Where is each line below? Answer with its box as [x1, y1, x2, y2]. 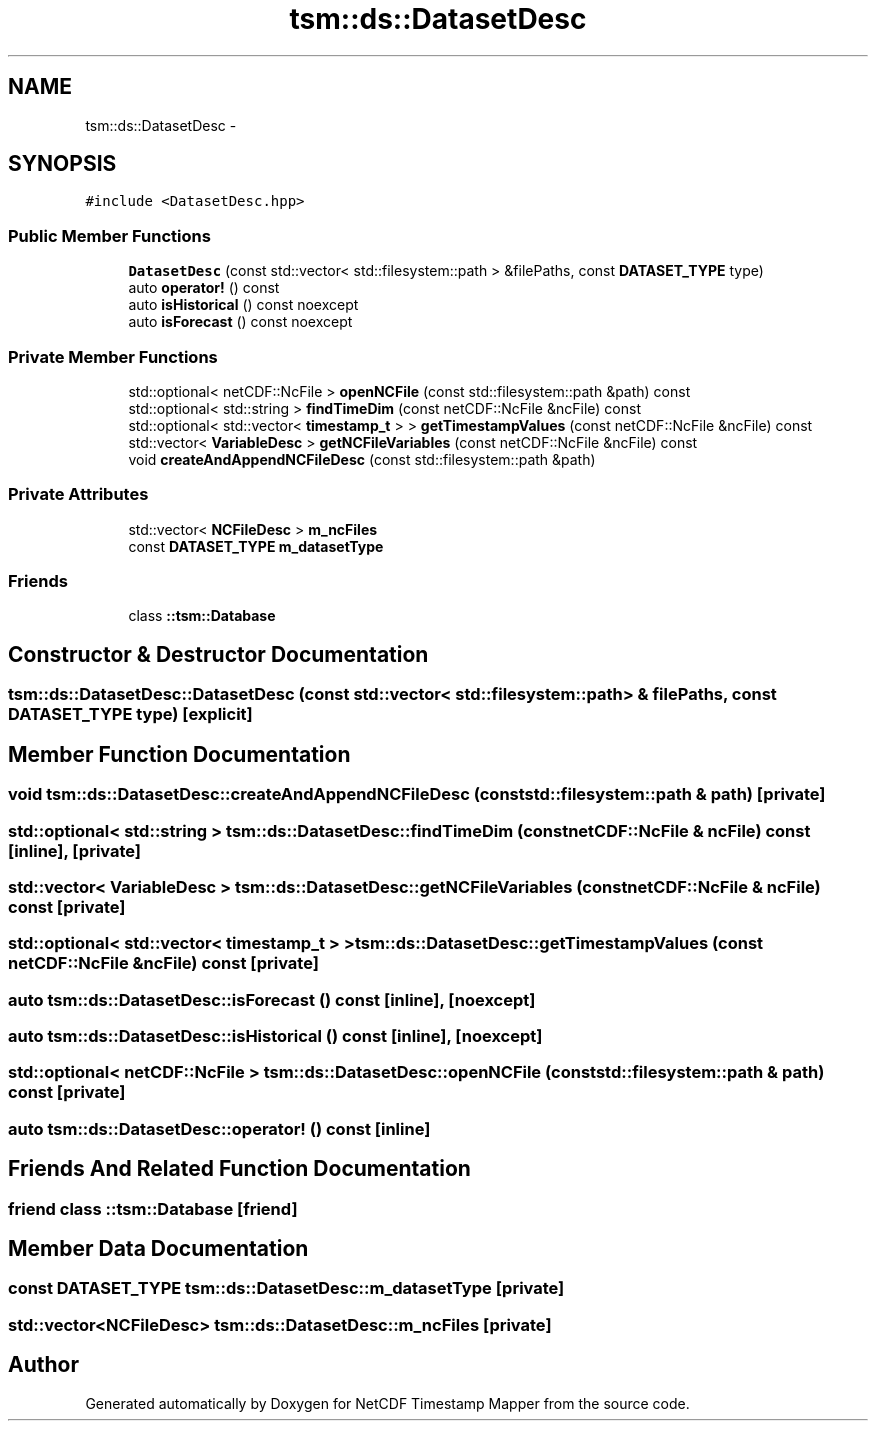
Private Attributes [8, 484, 149, 505]
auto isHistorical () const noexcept [128, 296, 359, 314]
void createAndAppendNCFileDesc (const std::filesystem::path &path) [128, 450, 596, 468]
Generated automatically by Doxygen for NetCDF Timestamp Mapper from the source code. [85, 1394, 690, 1412]
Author [8, 1352, 79, 1378]
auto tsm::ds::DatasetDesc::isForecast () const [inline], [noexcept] [8, 989, 536, 1010]
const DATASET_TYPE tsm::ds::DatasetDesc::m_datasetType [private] [8, 1278, 565, 1299]
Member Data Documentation [8, 1236, 309, 1262]
